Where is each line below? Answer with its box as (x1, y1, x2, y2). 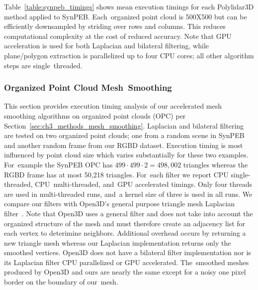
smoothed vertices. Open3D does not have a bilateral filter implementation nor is (4, 247, 251, 258)
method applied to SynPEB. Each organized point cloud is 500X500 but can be (4, 11, 247, 21)
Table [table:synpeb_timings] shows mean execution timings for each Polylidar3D (4, 1, 254, 11)
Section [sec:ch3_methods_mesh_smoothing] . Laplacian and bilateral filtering (4, 120, 244, 131)
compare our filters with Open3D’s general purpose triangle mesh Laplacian (4, 198, 235, 209)
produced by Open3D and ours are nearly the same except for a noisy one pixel (4, 267, 246, 277)
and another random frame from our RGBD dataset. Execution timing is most (4, 140, 243, 150)
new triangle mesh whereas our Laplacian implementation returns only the (4, 237, 231, 248)
